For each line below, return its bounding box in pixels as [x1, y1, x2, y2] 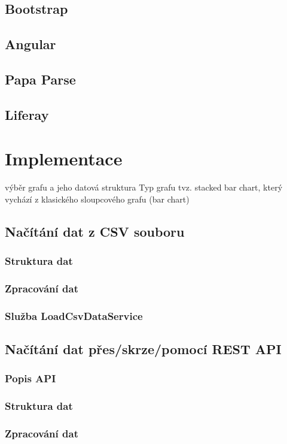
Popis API [5, 371, 56, 386]
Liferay [5, 105, 49, 123]
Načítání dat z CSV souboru [5, 222, 185, 240]
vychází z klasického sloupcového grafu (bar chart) [5, 192, 190, 205]
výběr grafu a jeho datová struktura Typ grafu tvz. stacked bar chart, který [5, 181, 283, 194]
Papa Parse [5, 70, 76, 88]
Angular [5, 35, 56, 53]
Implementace [5, 146, 123, 171]
